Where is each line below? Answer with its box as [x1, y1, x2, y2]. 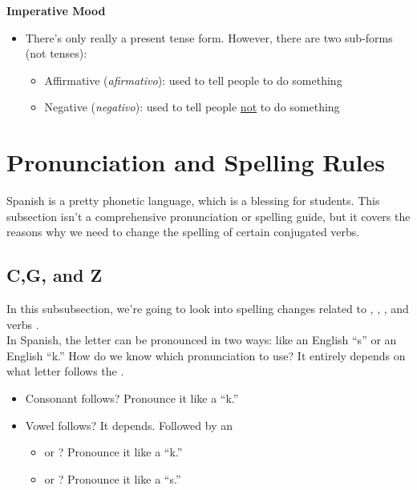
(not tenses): [25, 45, 87, 62]
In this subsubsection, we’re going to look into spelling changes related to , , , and [6, 300, 409, 317]
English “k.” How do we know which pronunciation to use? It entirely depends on [6, 347, 406, 363]
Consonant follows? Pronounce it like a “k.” [25, 390, 239, 407]
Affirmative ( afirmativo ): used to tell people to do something [44, 71, 342, 88]
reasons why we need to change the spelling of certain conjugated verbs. [6, 223, 360, 240]
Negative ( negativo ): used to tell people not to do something [44, 98, 340, 115]
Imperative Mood [6, 2, 106, 18]
